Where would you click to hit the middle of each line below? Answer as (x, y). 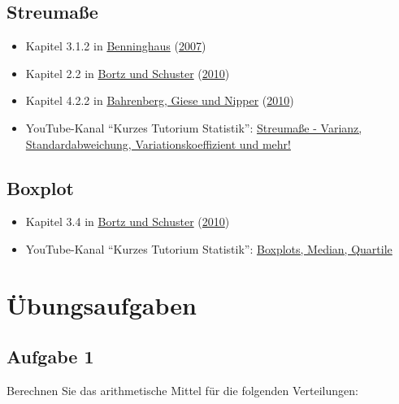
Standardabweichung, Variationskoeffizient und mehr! (158, 143)
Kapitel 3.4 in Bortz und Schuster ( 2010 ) (128, 222)
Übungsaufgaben (102, 304)
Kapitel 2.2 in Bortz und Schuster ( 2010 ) (128, 73)
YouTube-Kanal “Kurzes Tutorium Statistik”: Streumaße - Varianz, (194, 127)
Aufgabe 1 (50, 356)
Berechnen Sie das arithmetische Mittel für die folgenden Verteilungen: (182, 391)
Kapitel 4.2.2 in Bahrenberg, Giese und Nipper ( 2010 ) (160, 100)
